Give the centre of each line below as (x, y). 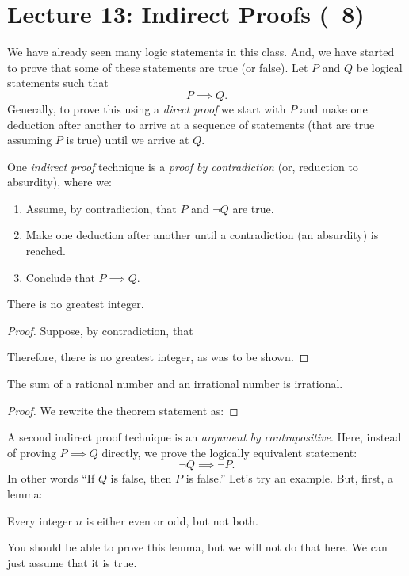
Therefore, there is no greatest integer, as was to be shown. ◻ (158, 357)
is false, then (141, 478)
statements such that (58, 83)
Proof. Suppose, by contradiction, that (100, 330)
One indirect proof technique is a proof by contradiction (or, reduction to (183, 166)
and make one (334, 108)
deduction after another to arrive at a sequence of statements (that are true (191, 124)
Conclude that (60, 277)
